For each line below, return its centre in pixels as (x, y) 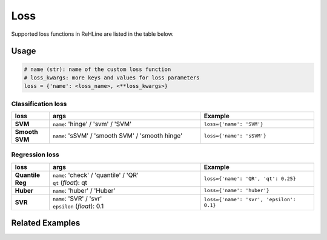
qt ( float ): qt (70, 182)
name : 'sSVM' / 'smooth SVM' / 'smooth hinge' (117, 136)
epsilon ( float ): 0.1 (78, 206)
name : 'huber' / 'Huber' (84, 190)
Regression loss (35, 155)
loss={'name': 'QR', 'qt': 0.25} (250, 179)
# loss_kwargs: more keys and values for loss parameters (112, 78)
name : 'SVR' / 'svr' (77, 198)
